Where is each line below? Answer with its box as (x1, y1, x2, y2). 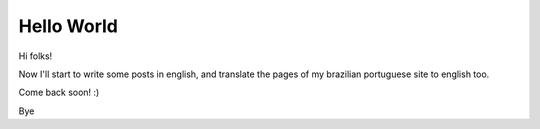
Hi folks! (18, 50, 53, 62)
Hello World (18, 15, 119, 37)
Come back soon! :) (18, 86, 100, 99)
